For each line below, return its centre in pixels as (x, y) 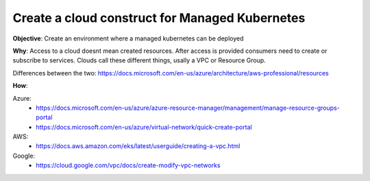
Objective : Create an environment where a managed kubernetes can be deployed (128, 38)
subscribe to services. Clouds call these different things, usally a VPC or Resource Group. (139, 60)
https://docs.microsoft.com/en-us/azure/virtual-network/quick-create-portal (144, 127)
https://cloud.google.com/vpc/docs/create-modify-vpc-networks (128, 165)
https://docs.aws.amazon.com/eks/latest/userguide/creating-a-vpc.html (138, 146)
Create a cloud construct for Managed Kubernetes (159, 18)
